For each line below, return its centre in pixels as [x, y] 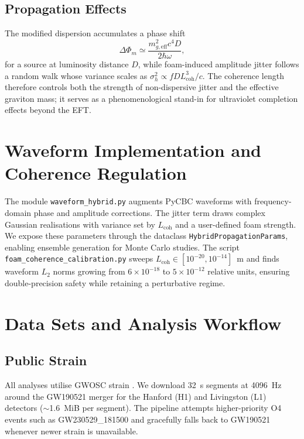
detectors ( [24, 408]
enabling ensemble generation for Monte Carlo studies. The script [122, 247]
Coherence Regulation [96, 173]
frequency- [273, 201]
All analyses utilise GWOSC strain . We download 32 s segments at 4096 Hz [143, 385]
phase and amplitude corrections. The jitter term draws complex [149, 212]
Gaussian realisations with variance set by [80, 224]
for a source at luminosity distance [67, 64]
